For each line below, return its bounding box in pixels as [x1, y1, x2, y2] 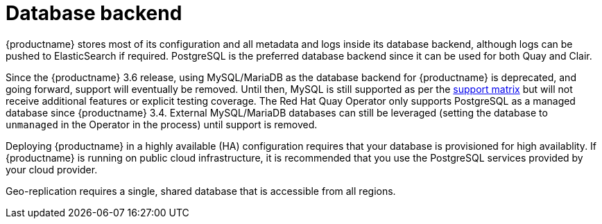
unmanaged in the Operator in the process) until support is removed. [6, 118, 318, 130]
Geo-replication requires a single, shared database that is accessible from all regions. [6, 184, 396, 197]
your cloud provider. [6, 163, 98, 175]
